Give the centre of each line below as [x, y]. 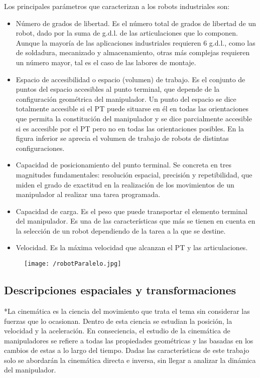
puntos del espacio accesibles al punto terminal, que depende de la [118, 89]
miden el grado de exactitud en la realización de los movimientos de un [125, 184]
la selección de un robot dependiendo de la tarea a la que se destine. [121, 230]
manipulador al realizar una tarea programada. [88, 194]
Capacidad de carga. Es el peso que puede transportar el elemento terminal [132, 211]
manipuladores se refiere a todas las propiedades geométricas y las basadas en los [129, 340]
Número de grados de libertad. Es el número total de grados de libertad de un [136, 23]
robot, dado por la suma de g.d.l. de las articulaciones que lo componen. [127, 33]
